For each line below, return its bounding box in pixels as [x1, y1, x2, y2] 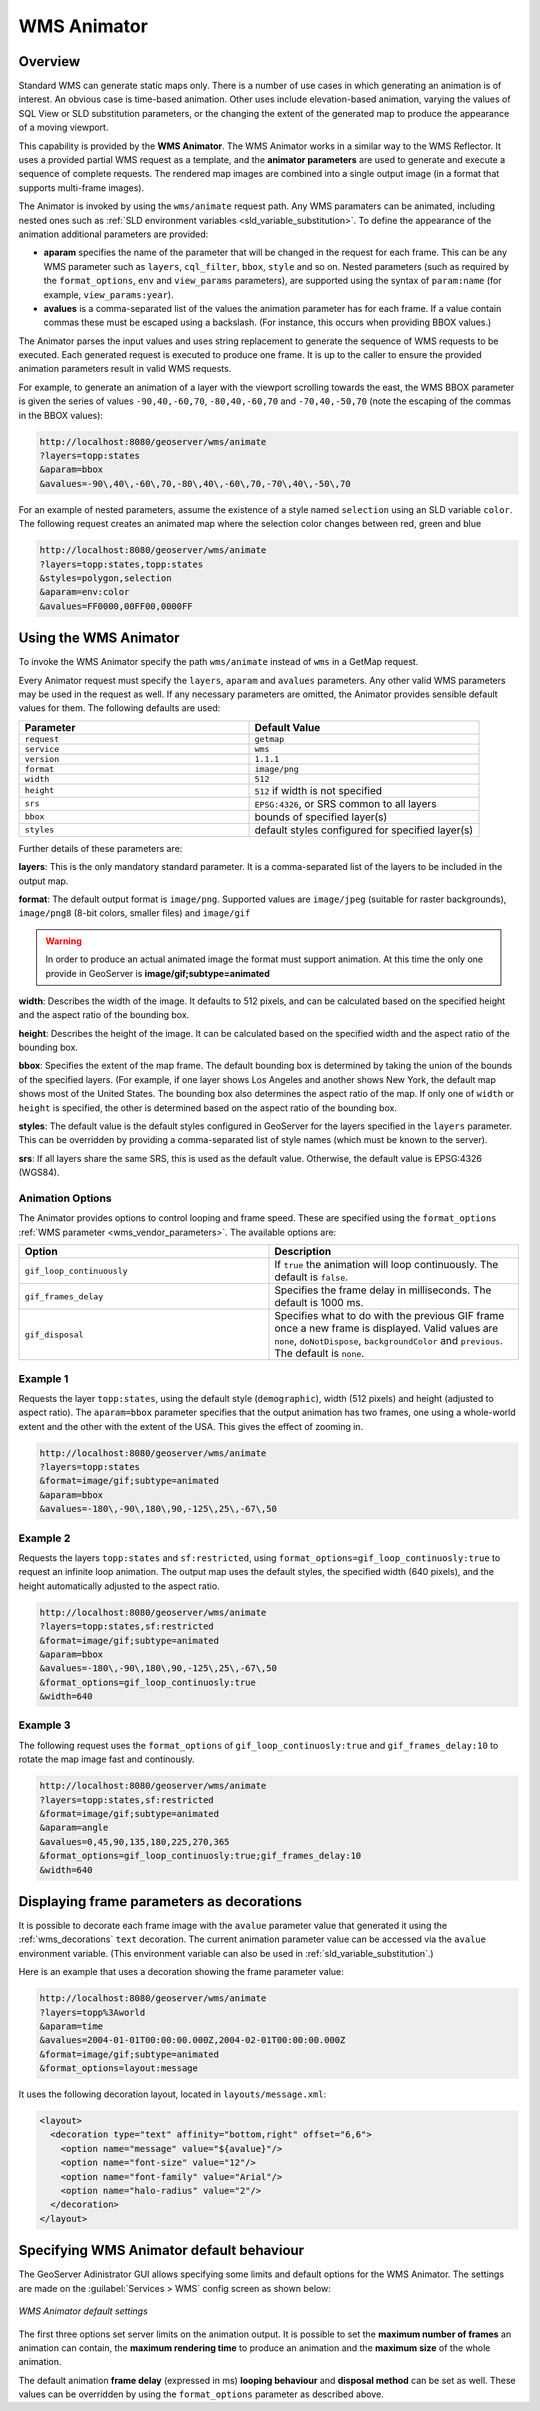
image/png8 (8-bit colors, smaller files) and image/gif [18, 907, 251, 919]
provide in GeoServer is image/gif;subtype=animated [45, 967, 270, 979]
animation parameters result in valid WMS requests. [18, 363, 232, 375]
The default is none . [274, 1346, 365, 1360]
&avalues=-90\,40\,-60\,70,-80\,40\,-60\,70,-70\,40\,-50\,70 [39, 478, 351, 489]
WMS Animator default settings [18, 2305, 149, 2317]
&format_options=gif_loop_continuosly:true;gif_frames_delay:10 [39, 1850, 362, 1862]
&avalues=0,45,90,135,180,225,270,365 [39, 1836, 230, 1847]
